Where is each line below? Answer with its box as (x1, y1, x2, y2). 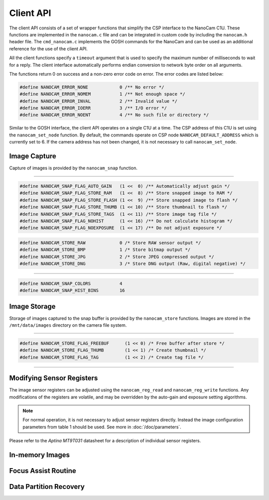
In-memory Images (9, 451, 70, 459)
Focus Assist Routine (9, 467, 77, 475)
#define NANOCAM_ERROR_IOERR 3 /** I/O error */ (19, 105, 167, 111)
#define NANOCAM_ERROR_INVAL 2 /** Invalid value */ (19, 98, 178, 104)
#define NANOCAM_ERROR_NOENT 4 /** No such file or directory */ (19, 112, 209, 118)
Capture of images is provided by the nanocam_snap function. (9, 165, 138, 171)
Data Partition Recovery (9, 483, 85, 491)
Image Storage (9, 302, 56, 311)
